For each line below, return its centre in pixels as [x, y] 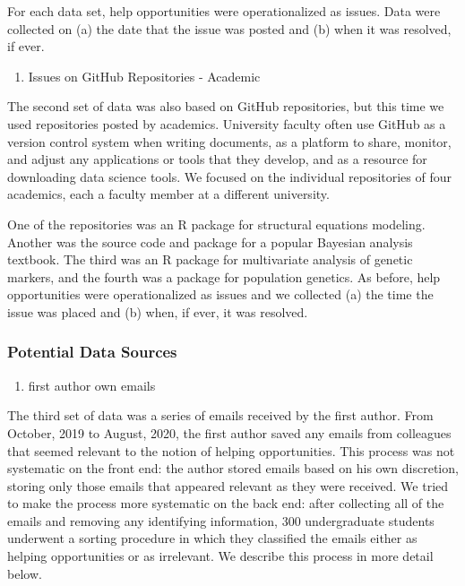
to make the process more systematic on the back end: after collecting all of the [226, 503]
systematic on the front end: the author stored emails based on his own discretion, [233, 468]
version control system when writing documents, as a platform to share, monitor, [229, 141]
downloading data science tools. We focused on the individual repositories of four [229, 176]
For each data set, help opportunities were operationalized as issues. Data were [224, 11]
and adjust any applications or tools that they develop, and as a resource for [217, 159]
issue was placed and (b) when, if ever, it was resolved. [158, 311]
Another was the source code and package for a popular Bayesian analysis [210, 241]
